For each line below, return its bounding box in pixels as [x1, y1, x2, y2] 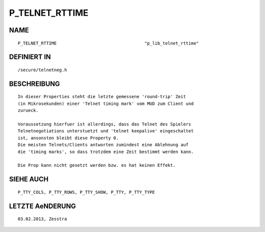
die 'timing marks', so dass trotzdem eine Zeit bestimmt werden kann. [18, 149, 194, 155]
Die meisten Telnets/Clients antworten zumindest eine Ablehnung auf [18, 142, 189, 148]
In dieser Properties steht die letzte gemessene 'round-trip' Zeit [18, 94, 186, 100]
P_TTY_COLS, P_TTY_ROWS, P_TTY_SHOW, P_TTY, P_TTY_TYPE [18, 189, 155, 195]
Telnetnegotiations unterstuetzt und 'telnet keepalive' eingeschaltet [18, 128, 194, 134]
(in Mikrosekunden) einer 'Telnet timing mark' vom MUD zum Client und [18, 101, 194, 106]
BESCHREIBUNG [9, 79, 60, 88]
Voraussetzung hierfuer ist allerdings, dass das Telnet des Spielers [18, 121, 191, 127]
